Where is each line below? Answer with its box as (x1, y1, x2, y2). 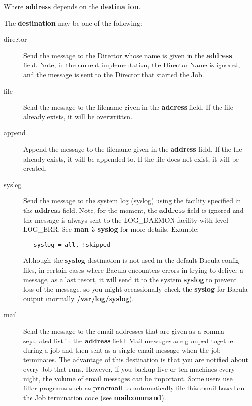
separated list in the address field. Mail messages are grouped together (23, 335, 236, 345)
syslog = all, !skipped (33, 241, 110, 248)
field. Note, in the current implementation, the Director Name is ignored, (23, 60, 240, 70)
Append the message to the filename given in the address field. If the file (23, 144, 242, 154)
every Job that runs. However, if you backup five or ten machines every (23, 364, 235, 374)
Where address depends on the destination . (4, 1, 141, 11)
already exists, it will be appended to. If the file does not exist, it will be (23, 153, 239, 163)
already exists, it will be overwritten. (23, 111, 133, 121)
